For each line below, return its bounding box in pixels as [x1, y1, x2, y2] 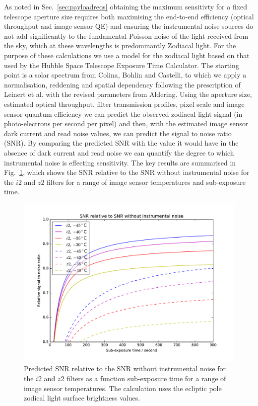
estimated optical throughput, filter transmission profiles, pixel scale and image [4, 98, 245, 109]
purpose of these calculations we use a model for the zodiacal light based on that [4, 50, 250, 60]
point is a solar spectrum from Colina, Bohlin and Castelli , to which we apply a [4, 70, 247, 80]
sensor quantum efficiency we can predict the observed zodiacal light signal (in [4, 108, 243, 119]
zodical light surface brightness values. [24, 393, 140, 403]
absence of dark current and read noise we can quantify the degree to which [4, 147, 234, 158]
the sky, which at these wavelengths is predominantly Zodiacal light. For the [4, 40, 236, 51]
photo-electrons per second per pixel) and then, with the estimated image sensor [4, 118, 249, 129]
